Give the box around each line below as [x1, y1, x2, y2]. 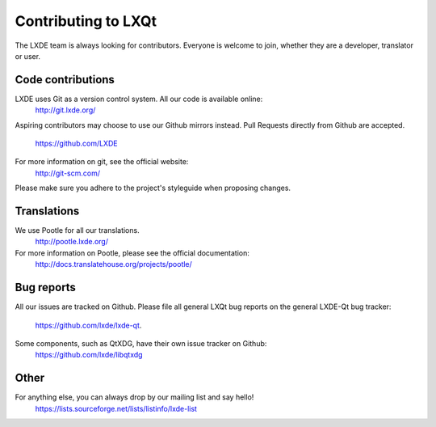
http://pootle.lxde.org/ [35, 237, 109, 247]
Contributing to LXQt [15, 12, 157, 30]
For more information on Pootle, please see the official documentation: [15, 247, 250, 258]
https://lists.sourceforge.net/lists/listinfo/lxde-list [35, 404, 198, 413]
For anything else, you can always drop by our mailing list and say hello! [15, 392, 254, 402]
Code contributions [15, 73, 115, 87]
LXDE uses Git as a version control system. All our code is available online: [15, 94, 263, 104]
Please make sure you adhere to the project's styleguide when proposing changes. [15, 183, 291, 193]
